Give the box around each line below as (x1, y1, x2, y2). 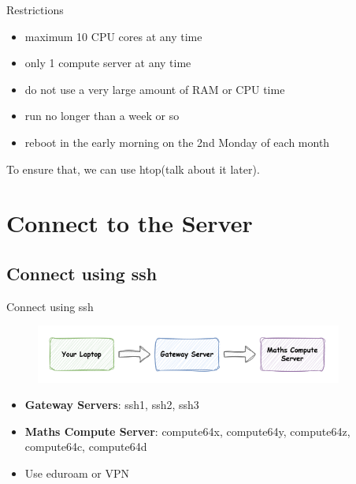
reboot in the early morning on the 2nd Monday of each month (24, 133, 330, 150)
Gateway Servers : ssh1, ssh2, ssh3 (24, 396, 199, 413)
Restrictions (6, 2, 64, 17)
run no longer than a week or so (24, 107, 180, 124)
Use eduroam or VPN (24, 464, 129, 481)
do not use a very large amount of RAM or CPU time (24, 81, 285, 97)
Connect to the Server (6, 207, 253, 239)
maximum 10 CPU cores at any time (24, 28, 202, 44)
